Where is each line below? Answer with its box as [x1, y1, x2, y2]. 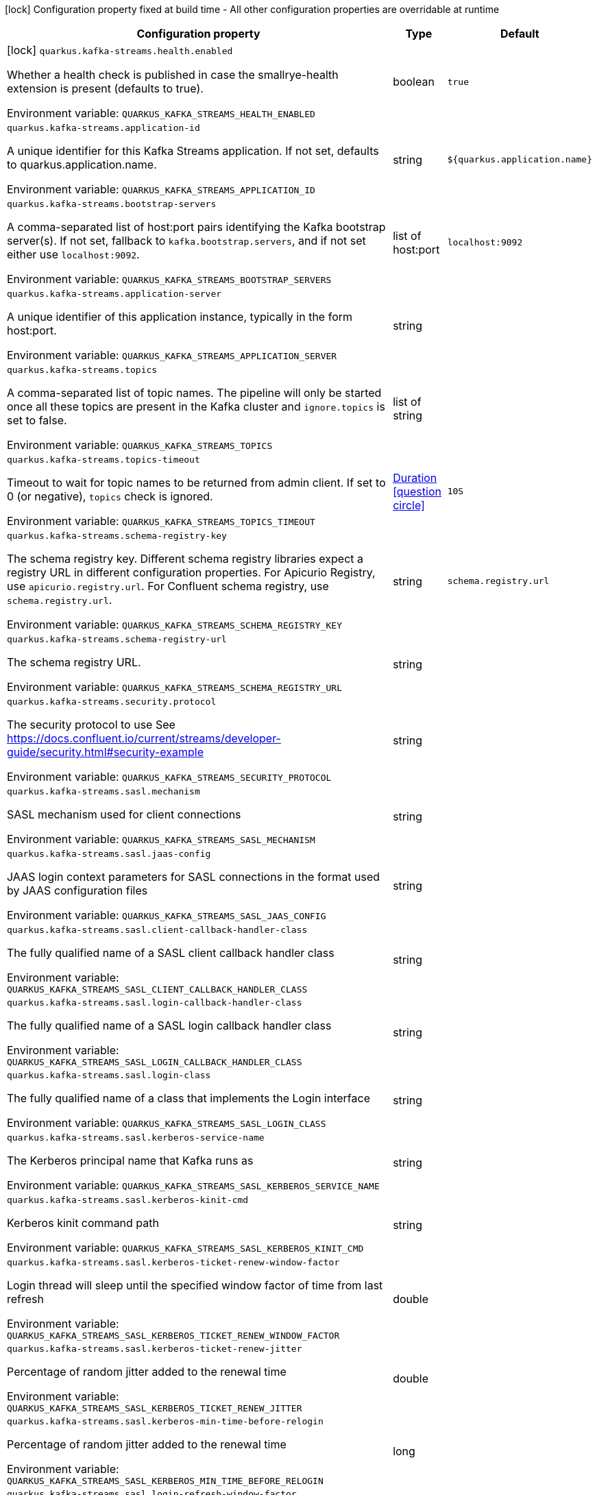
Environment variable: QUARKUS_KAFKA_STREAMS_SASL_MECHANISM [7, 832, 315, 846]
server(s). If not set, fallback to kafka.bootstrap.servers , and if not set [7, 234, 366, 247]
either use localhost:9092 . [7, 247, 140, 261]
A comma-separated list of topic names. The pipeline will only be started [7, 386, 382, 400]
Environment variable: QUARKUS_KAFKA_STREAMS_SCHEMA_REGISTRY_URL [7, 680, 342, 694]
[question [393, 484, 441, 498]
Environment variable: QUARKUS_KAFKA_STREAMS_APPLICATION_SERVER [7, 348, 337, 362]
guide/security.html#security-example [7, 745, 204, 759]
